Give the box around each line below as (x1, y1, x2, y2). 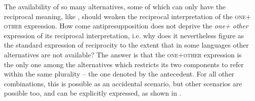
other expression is (183, 49, 242, 59)
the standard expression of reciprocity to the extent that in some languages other (4, 40, 249, 50)
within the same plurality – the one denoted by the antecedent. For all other (4, 69, 234, 79)
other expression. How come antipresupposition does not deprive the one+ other (4, 21, 249, 31)
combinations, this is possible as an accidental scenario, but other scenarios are (4, 78, 242, 88)
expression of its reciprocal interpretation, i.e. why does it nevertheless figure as (4, 30, 244, 40)
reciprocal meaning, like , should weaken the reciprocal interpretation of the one (4, 11, 246, 21)
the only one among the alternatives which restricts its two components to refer (4, 59, 244, 69)
